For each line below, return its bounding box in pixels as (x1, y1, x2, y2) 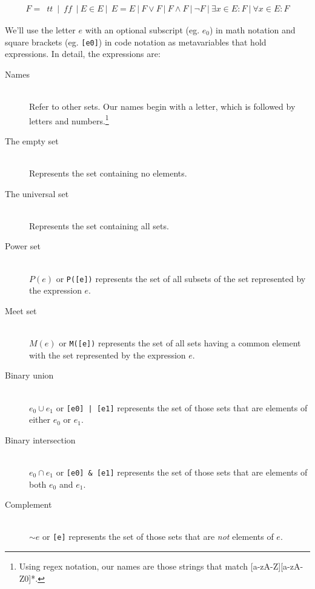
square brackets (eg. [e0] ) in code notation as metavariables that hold (5, 35, 267, 48)
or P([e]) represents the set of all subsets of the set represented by (56, 272, 306, 284)
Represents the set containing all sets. (29, 219, 169, 232)
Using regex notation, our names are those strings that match (19, 560, 248, 573)
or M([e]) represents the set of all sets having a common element (59, 337, 301, 349)
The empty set (5, 134, 59, 147)
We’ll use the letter (5, 24, 76, 36)
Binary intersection (5, 433, 76, 446)
